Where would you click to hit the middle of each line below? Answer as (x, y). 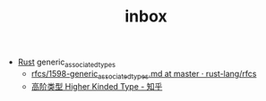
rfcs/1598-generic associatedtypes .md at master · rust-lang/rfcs (144, 75)
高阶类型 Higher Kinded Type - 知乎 (97, 86)
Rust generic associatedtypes (67, 63)
